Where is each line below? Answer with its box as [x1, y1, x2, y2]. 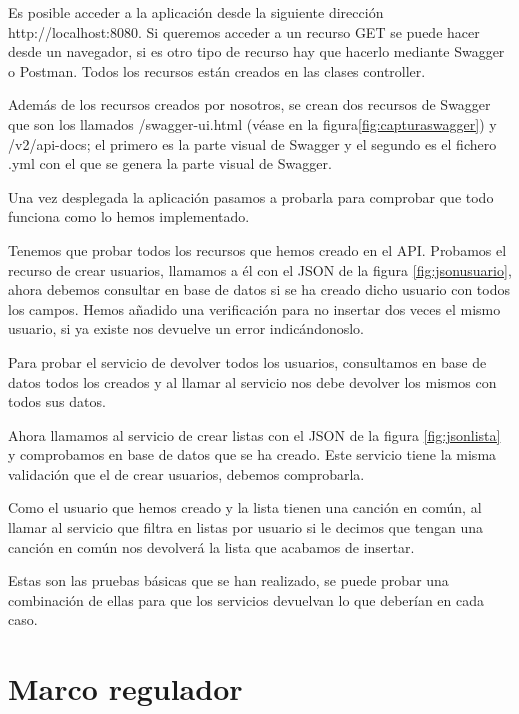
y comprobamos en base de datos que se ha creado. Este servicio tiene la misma [8, 444, 497, 465]
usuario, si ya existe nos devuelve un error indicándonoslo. [8, 318, 365, 339]
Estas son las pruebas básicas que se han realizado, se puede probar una [8, 570, 449, 591]
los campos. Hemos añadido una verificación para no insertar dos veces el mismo [8, 298, 501, 319]
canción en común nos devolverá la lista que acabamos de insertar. [8, 536, 415, 557]
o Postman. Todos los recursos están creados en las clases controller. [8, 60, 426, 81]
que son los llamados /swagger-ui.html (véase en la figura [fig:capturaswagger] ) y [8, 113, 497, 134]
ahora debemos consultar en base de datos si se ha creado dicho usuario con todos [8, 279, 511, 300]
